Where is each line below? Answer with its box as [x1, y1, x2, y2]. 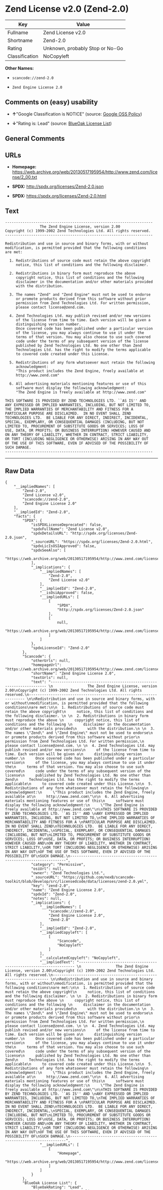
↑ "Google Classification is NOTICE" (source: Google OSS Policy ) [12, 111, 142, 117]
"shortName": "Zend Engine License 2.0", [31, 671, 116, 676]
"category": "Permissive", [31, 862, 86, 867]
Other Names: [5, 65, 34, 71]
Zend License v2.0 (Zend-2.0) [5, 3, 129, 15]
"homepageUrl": [31, 662, 62, 667]
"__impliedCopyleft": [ [39, 930, 88, 935]
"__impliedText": [39, 959, 75, 964]
